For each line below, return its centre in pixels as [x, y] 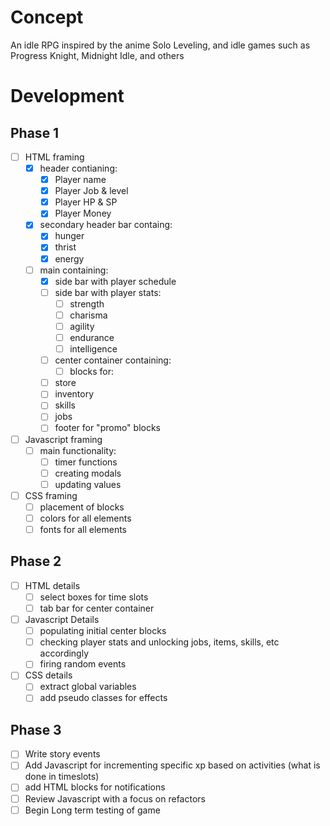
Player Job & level [91, 191]
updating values [88, 484]
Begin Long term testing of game [92, 810]
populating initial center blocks [103, 631]
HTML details [52, 585]
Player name [80, 180]
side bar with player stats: [108, 292]
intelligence [93, 349]
